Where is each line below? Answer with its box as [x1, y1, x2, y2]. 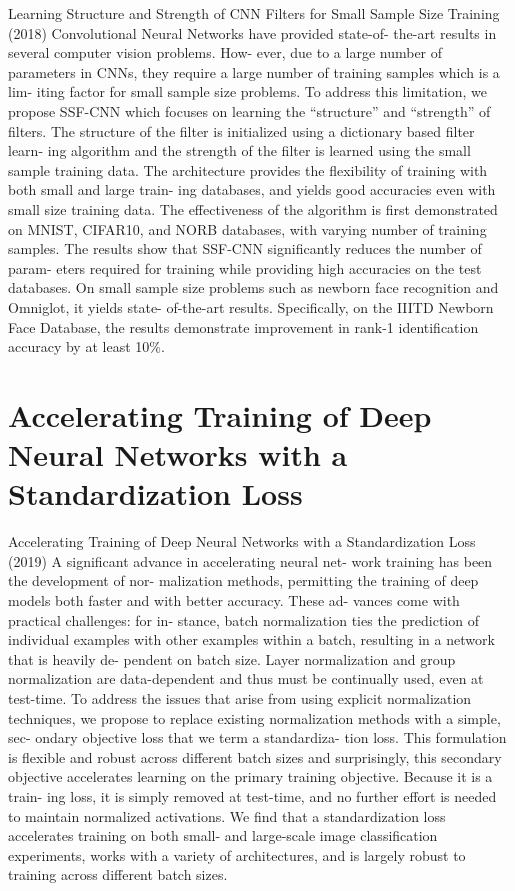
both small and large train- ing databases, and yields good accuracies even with [8, 179, 496, 200]
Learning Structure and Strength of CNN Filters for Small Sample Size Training [8, 3, 500, 23]
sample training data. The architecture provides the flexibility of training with [8, 159, 488, 180]
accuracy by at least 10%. [8, 336, 165, 357]
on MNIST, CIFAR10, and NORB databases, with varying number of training [8, 218, 487, 239]
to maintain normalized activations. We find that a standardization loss [8, 805, 446, 826]
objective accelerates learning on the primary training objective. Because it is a [8, 766, 493, 787]
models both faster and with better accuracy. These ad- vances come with [8, 589, 460, 610]
